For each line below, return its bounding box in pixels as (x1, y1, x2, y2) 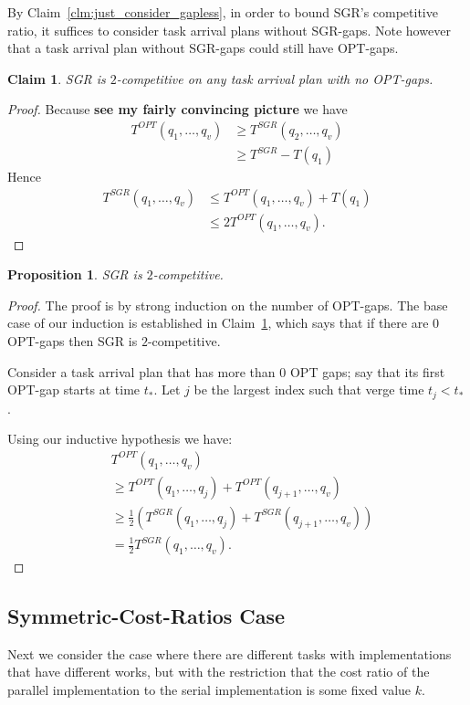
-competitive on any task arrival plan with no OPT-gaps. (116, 68, 433, 88)
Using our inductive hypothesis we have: (7, 429, 233, 448)
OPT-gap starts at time (7, 380, 141, 399)
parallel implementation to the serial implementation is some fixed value (7, 680, 412, 699)
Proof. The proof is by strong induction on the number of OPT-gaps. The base (7, 295, 448, 314)
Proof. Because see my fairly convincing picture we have (7, 100, 348, 119)
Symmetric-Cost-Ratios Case (7, 602, 286, 629)
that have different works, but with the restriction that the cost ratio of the (7, 662, 430, 681)
